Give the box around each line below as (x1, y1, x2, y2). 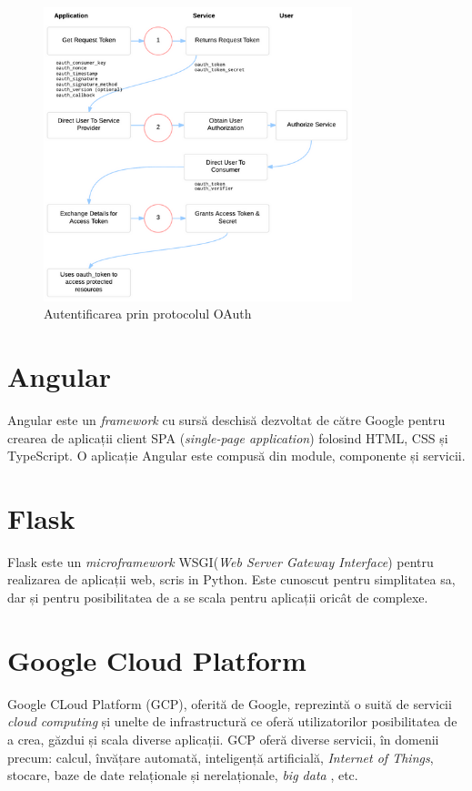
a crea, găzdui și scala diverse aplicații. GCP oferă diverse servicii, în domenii (7, 729, 439, 748)
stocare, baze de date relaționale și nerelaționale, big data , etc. (7, 766, 358, 785)
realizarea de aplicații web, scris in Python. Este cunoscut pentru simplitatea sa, (7, 570, 456, 589)
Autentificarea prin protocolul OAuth (44, 304, 252, 323)
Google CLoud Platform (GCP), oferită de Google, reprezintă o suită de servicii (7, 694, 452, 713)
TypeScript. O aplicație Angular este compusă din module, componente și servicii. (7, 446, 466, 465)
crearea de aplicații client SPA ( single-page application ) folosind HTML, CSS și (7, 428, 448, 447)
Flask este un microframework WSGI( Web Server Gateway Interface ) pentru (7, 552, 434, 571)
